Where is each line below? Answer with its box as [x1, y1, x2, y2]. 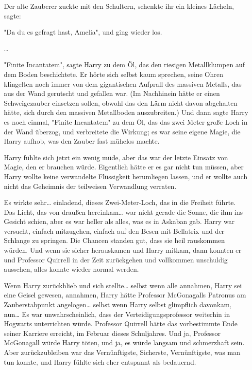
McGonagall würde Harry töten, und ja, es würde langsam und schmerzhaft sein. [4, 337, 245, 348]
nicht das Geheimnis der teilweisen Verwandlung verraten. [4, 181, 177, 191]
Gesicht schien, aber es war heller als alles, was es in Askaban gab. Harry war [4, 216, 235, 226]
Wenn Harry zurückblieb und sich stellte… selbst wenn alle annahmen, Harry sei [4, 280, 242, 290]
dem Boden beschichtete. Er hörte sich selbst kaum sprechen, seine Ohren [4, 69, 223, 79]
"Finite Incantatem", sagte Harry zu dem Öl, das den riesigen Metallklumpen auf [4, 59, 245, 70]
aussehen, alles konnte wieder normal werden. [4, 264, 139, 274]
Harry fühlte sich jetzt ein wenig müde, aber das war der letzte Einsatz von [4, 152, 228, 162]
